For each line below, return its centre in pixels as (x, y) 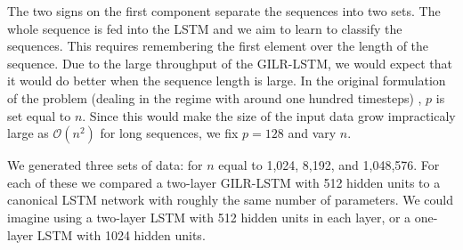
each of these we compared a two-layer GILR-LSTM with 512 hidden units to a (224, 182)
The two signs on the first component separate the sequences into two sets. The (224, 11)
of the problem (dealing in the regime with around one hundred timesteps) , (215, 97)
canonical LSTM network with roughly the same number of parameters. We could (231, 200)
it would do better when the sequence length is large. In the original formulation (227, 81)
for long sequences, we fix (169, 133)
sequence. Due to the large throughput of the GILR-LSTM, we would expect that (230, 63)
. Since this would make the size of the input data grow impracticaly (269, 115)
